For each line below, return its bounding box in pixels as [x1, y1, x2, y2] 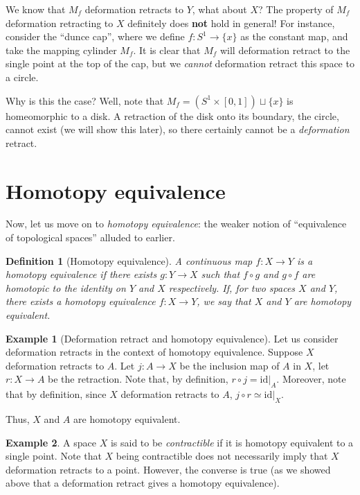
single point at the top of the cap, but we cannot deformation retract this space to [6, 56, 354, 71]
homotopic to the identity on [6, 280, 126, 295]
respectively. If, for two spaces [168, 280, 296, 295]
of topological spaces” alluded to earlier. [6, 230, 175, 245]
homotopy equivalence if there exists [6, 267, 157, 281]
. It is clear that [133, 42, 201, 57]
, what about [192, 2, 247, 16]
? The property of [258, 2, 334, 16]
